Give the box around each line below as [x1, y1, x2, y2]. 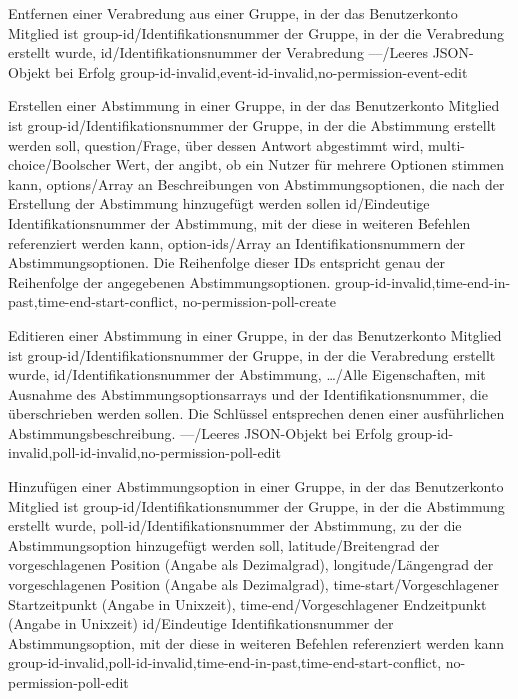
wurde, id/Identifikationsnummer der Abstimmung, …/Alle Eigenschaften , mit [8, 364, 486, 385]
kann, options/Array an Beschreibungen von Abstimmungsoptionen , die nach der [8, 173, 505, 194]
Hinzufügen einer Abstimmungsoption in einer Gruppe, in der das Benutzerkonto [8, 476, 504, 497]
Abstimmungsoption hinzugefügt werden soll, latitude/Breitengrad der [8, 534, 440, 555]
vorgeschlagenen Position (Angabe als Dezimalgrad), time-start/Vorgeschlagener [8, 574, 499, 595]
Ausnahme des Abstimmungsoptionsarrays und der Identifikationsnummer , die [8, 383, 488, 404]
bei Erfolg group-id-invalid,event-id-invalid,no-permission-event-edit [55, 61, 468, 82]
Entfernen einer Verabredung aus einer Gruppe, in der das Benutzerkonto [8, 3, 458, 23]
